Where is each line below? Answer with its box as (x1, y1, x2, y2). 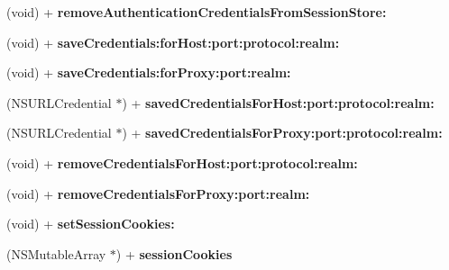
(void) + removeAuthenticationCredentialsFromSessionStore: (6, 3, 387, 21)
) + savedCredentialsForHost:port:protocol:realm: (122, 93, 435, 112)
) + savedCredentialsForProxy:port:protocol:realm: (122, 123, 443, 142)
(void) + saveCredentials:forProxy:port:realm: (6, 63, 291, 82)
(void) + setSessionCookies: (6, 214, 175, 233)
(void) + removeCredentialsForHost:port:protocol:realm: (6, 153, 358, 172)
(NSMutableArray (6, 244, 106, 263)
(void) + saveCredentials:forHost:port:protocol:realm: (6, 32, 340, 51)
